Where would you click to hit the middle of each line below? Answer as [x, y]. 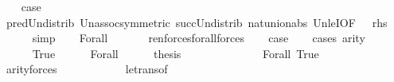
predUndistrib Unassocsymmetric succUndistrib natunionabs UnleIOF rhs [197, 22]
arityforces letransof [87, 69]
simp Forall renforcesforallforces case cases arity [199, 38]
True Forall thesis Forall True [176, 53]
